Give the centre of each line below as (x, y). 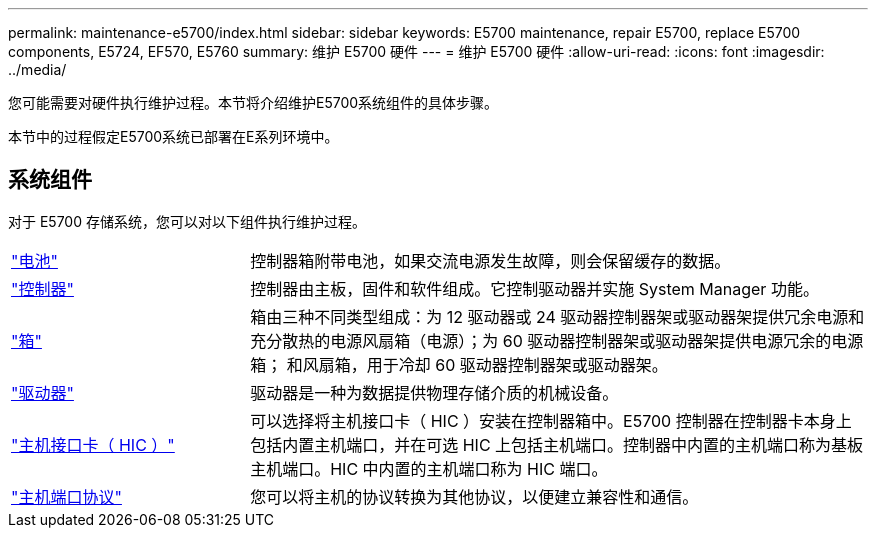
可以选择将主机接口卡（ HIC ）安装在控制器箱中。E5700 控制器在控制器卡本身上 (551, 420)
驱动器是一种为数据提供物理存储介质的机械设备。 (434, 392)
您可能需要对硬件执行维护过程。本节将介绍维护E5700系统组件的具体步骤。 (253, 102)
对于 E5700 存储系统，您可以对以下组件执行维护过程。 (187, 221)
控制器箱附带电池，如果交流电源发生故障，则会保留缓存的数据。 (490, 260)
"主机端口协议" (66, 496)
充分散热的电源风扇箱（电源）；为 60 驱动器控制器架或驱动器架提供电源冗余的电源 (557, 340)
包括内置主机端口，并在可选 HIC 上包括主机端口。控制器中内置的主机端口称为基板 (557, 444)
